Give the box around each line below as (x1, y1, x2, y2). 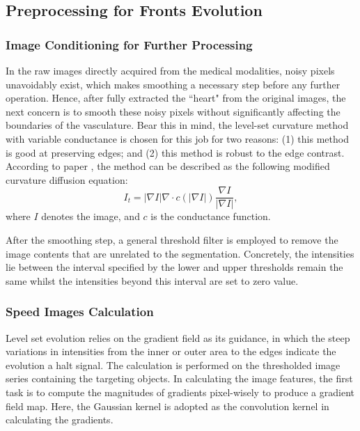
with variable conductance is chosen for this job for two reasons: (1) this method (6, 131, 349, 146)
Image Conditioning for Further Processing (6, 36, 253, 53)
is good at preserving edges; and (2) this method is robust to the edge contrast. (6, 145, 345, 159)
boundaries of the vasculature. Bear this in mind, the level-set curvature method (6, 118, 349, 132)
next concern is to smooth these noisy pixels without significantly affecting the (6, 104, 341, 118)
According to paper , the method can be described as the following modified (6, 159, 330, 173)
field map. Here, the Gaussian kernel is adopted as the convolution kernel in (6, 398, 329, 413)
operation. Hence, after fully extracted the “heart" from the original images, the (6, 91, 346, 105)
